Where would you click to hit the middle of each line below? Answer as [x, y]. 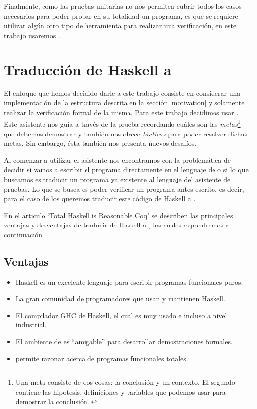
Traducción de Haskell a [88, 69]
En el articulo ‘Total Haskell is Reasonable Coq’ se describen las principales [119, 215]
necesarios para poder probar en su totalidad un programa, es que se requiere [121, 16]
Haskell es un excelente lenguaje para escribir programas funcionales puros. [129, 282]
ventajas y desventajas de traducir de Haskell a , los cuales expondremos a [117, 225]
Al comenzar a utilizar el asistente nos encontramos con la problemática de [117, 159]
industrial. [31, 325]
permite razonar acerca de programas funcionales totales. [102, 358]
